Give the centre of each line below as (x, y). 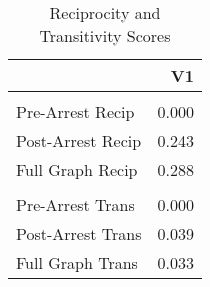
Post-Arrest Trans (79, 233)
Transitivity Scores (105, 35)
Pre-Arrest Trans (75, 204)
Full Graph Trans (77, 262)
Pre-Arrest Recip (75, 111)
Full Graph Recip (77, 169)
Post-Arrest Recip (79, 140)
